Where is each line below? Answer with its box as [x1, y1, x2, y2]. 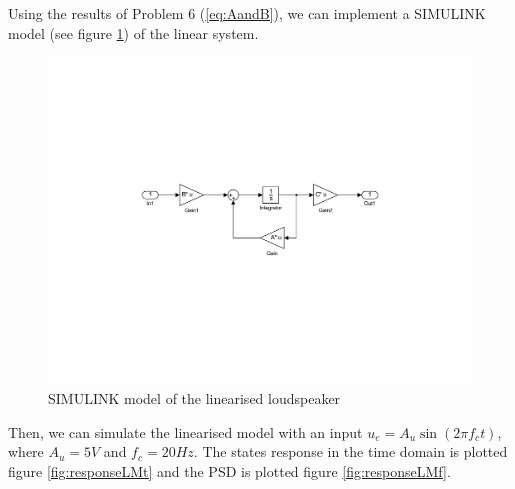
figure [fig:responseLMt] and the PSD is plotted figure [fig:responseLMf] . [8, 461, 451, 482]
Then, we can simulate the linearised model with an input [8, 421, 363, 442]
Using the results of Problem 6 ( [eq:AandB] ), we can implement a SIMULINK [8, 3, 486, 23]
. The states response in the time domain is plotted [193, 441, 508, 462]
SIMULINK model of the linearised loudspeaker [48, 388, 341, 409]
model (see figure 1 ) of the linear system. [8, 22, 259, 43]
